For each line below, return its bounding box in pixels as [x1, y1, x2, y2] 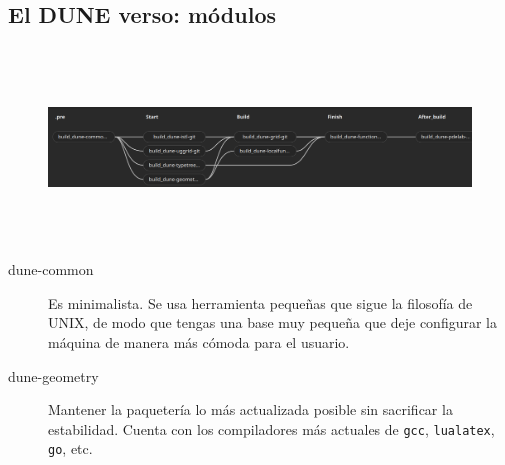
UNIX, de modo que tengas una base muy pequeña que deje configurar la [48, 312, 498, 333]
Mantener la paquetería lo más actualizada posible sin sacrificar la [48, 399, 453, 420]
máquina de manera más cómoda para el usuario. [48, 332, 350, 353]
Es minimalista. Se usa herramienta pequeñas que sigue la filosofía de [48, 292, 473, 313]
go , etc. [48, 438, 93, 459]
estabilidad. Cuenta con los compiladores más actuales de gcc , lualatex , [48, 418, 495, 439]
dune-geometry [8, 365, 99, 386]
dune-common [8, 259, 94, 280]
